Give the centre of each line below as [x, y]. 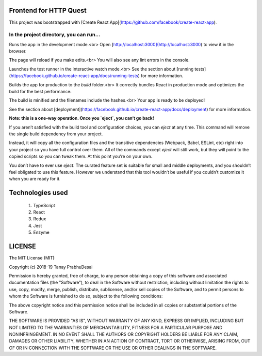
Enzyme [41, 232]
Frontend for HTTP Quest [48, 10]
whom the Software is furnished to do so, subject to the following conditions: [86, 296]
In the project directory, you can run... [55, 35]
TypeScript [44, 205]
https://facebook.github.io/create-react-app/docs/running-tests [74, 76]
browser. [18, 51]
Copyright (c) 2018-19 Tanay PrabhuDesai [51, 267]
